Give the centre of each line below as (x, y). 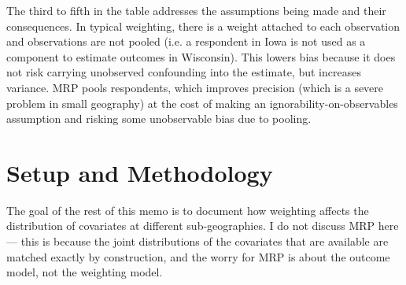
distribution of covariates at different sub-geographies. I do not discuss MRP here (203, 226)
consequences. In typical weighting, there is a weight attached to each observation (203, 26)
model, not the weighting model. (85, 272)
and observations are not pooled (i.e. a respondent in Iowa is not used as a (186, 41)
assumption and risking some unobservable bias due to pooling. (159, 118)
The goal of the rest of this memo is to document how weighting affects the (188, 210)
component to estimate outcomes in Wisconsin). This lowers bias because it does (201, 56)
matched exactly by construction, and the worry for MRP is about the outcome (198, 256)
